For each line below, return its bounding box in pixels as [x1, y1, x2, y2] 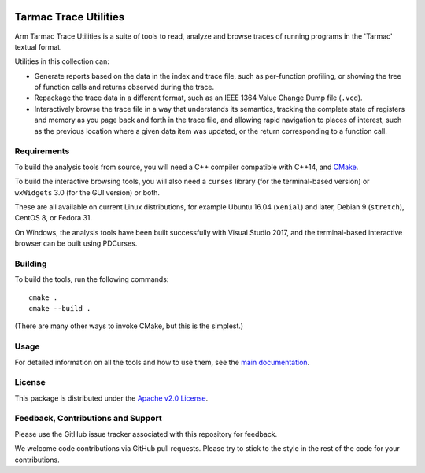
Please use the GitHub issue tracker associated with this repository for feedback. [14, 429, 278, 438]
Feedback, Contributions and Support [14, 413, 162, 424]
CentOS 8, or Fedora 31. [14, 213, 93, 223]
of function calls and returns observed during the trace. [34, 83, 215, 92]
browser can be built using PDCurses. [14, 238, 138, 248]
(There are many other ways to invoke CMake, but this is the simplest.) [14, 321, 244, 331]
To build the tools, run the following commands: [14, 275, 169, 284]
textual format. [14, 42, 62, 51]
